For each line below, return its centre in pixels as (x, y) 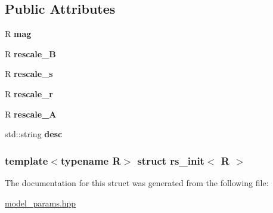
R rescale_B (30, 53)
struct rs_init (171, 160)
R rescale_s (29, 74)
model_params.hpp (41, 203)
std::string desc (34, 134)
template (27, 160)
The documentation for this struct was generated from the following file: (137, 182)
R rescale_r (29, 93)
